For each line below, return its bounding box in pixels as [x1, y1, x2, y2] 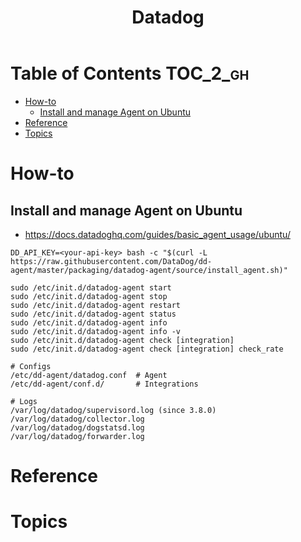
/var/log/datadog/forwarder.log [10, 431, 145, 441]
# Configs [10, 361, 52, 371]
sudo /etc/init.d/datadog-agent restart [10, 300, 182, 310]
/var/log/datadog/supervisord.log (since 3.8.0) [10, 405, 217, 415]
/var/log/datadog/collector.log [10, 414, 145, 424]
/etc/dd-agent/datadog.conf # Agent [10, 370, 168, 380]
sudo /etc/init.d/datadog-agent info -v [10, 326, 182, 336]
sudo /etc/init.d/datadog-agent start [10, 282, 172, 293]
